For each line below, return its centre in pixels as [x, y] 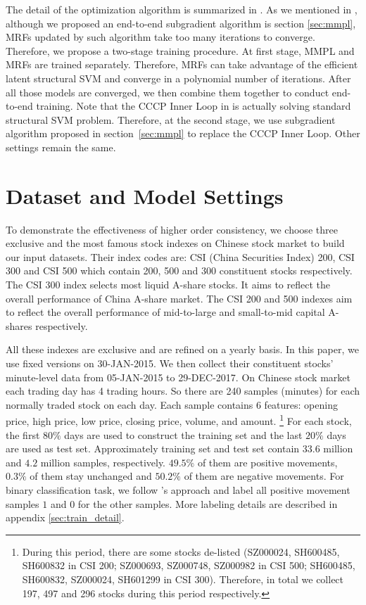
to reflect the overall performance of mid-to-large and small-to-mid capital [165, 312]
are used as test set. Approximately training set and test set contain [153, 448]
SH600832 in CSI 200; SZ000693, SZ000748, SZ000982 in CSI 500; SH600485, [189, 565]
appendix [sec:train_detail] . [65, 517]
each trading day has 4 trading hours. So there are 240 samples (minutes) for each [183, 391]
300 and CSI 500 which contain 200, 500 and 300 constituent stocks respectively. [179, 270]
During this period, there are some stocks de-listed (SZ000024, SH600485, [181, 551]
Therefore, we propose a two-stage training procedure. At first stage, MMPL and [180, 50]
